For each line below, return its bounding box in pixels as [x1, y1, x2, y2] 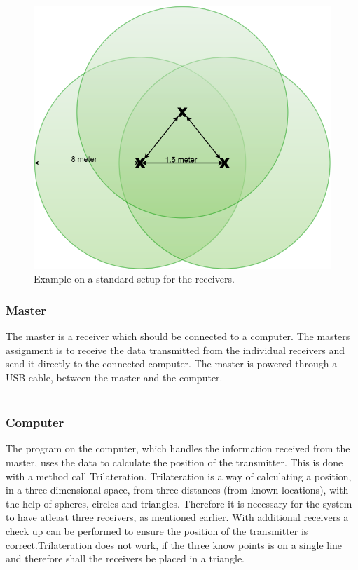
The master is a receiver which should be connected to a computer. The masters [6, 329, 350, 344]
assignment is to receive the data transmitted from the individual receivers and [6, 342, 345, 357]
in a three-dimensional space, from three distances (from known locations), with [6, 482, 349, 497]
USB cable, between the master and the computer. [6, 370, 223, 384]
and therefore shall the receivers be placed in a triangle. [6, 551, 245, 566]
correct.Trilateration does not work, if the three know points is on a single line [6, 537, 343, 552]
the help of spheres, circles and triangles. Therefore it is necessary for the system [6, 496, 352, 510]
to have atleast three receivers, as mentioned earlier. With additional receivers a [6, 510, 349, 524]
